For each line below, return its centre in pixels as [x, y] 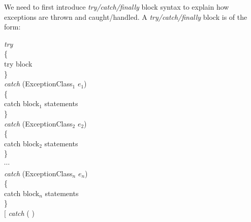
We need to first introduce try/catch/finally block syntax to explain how [117, 7]
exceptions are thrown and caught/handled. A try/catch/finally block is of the [126, 17]
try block [18, 63]
